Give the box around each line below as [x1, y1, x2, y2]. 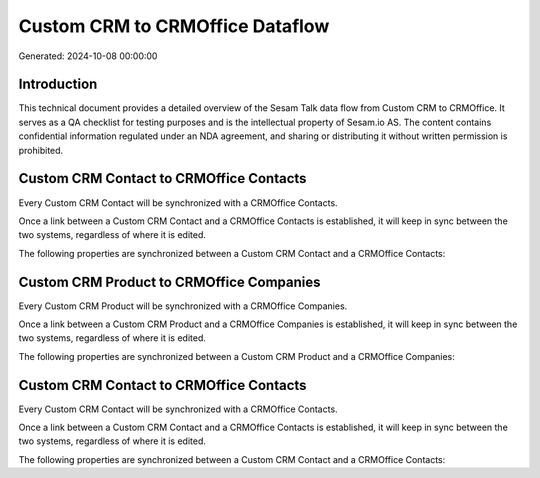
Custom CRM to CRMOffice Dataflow [18, 15, 330, 37]
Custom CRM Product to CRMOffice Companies [18, 273, 321, 290]
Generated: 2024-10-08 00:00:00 [18, 50, 158, 62]
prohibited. [18, 144, 64, 156]
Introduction [18, 76, 98, 93]
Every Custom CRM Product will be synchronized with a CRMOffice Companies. [18, 300, 348, 312]
